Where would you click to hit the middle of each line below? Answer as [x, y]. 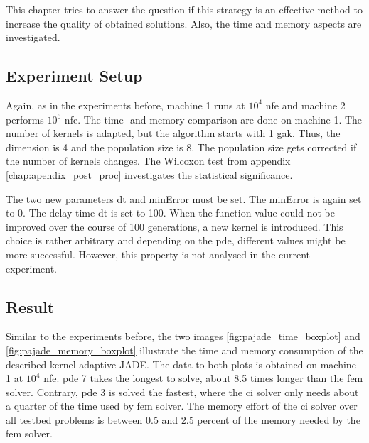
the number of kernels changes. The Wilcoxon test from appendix [148, 161]
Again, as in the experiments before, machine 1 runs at [125, 105]
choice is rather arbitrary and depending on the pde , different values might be [176, 240]
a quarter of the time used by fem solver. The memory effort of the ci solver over [182, 406]
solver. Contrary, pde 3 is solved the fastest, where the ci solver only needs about [182, 392]
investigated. [33, 37]
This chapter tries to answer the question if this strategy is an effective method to [184, 9]
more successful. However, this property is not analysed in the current [158, 254]
